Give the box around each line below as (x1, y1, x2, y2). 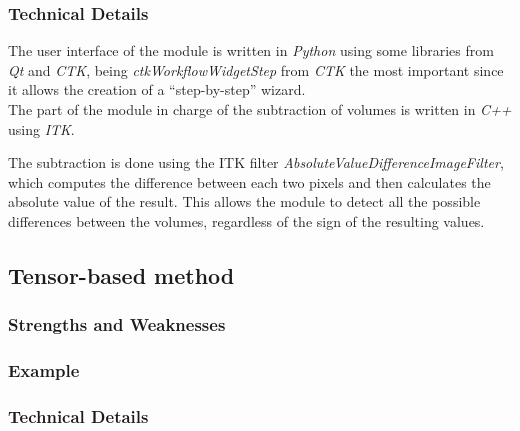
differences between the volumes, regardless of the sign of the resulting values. (8, 210, 485, 231)
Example (8, 358, 80, 383)
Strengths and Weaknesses (8, 312, 226, 337)
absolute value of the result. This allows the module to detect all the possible (8, 191, 481, 212)
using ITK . (8, 118, 75, 139)
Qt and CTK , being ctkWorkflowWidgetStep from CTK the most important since (8, 59, 504, 80)
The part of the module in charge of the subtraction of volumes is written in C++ (8, 99, 512, 119)
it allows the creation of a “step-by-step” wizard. (8, 79, 306, 100)
